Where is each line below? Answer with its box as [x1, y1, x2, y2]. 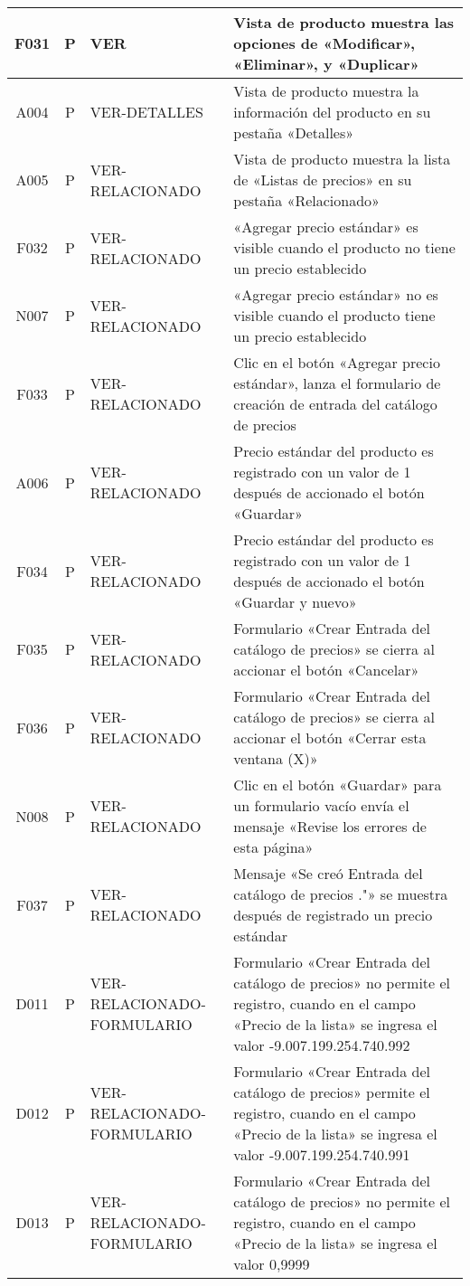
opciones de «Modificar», [233, 33, 416, 53]
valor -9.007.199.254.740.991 [233, 1144, 410, 1165]
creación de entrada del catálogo [233, 393, 437, 414]
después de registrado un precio [233, 904, 433, 925]
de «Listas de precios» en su [233, 169, 412, 190]
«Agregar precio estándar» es [233, 216, 418, 237]
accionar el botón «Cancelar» [233, 659, 419, 680]
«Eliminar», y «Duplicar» [233, 53, 419, 74]
